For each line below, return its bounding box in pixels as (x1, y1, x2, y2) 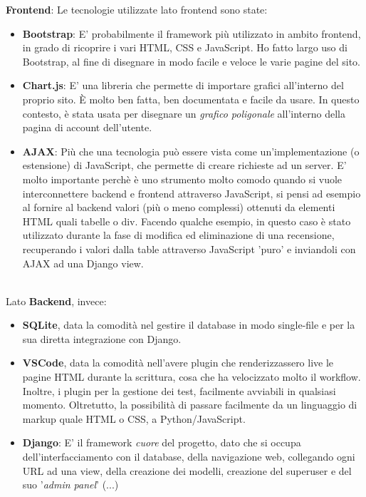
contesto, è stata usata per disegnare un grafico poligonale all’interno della (22, 106, 345, 121)
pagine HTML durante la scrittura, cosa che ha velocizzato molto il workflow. (22, 369, 361, 384)
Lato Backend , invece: (6, 293, 107, 308)
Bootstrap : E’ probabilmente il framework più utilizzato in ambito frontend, (22, 26, 361, 41)
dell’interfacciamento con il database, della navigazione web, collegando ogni (22, 449, 355, 464)
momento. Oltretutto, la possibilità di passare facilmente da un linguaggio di (22, 397, 357, 412)
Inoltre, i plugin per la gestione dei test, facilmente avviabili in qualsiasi (22, 383, 336, 398)
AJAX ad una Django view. (22, 255, 144, 270)
